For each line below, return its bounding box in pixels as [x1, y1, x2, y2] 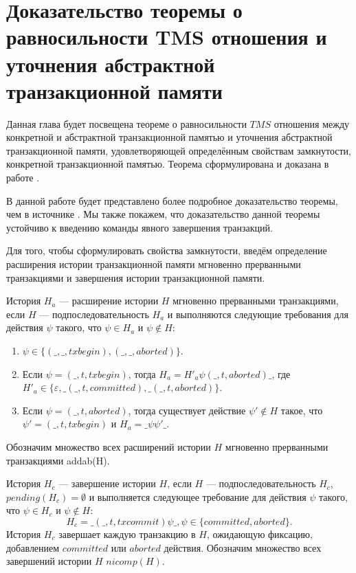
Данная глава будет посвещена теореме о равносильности [6, 116, 247, 131]
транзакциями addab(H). [6, 453, 110, 467]
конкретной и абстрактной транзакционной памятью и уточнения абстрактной [6, 130, 333, 144]
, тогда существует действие [128, 403, 246, 417]
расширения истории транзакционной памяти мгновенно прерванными [6, 257, 301, 271]
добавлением [6, 540, 60, 554]
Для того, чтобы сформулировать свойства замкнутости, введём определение [6, 243, 327, 258]
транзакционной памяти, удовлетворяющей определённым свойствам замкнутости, [6, 143, 351, 157]
